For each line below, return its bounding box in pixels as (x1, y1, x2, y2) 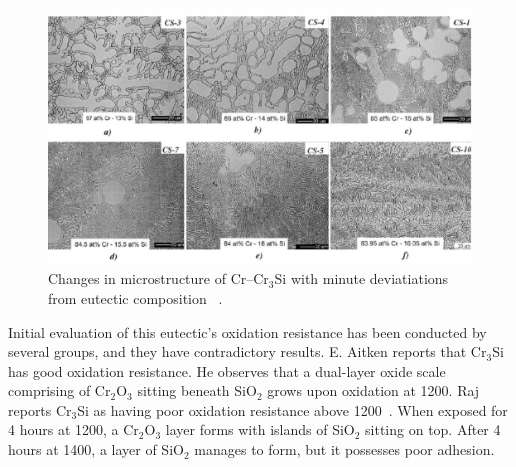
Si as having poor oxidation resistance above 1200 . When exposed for (77, 399, 508, 420)
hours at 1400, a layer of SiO (8, 439, 184, 460)
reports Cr (8, 399, 72, 420)
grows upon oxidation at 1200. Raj (267, 380, 480, 401)
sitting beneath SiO (137, 380, 257, 401)
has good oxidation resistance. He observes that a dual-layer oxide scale (8, 360, 446, 381)
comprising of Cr (8, 380, 111, 401)
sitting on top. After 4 (365, 419, 501, 440)
